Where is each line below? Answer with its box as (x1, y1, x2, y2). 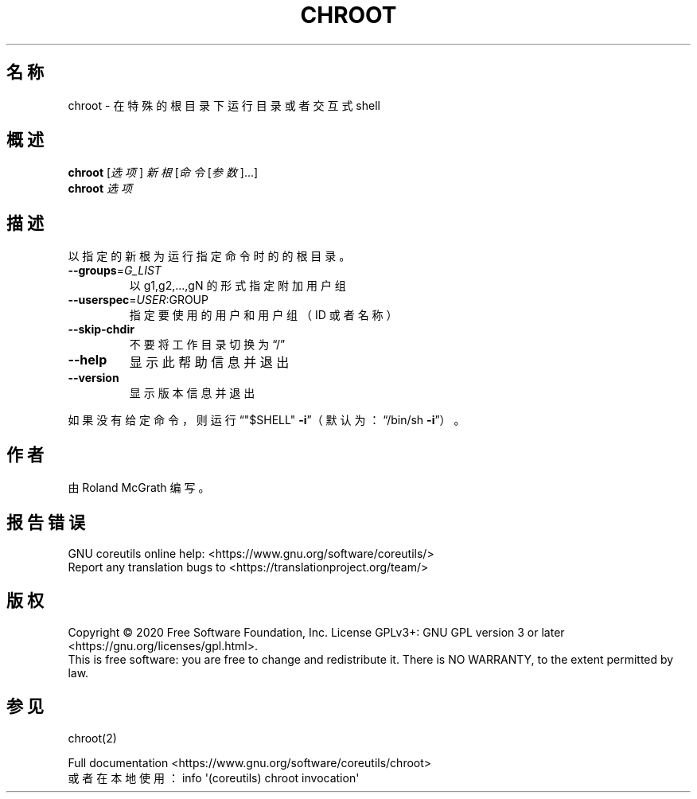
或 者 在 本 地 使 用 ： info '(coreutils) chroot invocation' (68, 770, 360, 785)
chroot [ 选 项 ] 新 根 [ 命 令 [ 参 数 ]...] (68, 166, 259, 180)
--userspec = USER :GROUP (68, 293, 208, 307)
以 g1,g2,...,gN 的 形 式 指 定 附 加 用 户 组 (129, 279, 346, 293)
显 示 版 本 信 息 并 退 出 (129, 386, 255, 400)
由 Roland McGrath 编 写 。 (68, 481, 210, 495)
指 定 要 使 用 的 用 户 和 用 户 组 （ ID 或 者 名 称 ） (129, 308, 398, 322)
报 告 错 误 (6, 512, 85, 532)
